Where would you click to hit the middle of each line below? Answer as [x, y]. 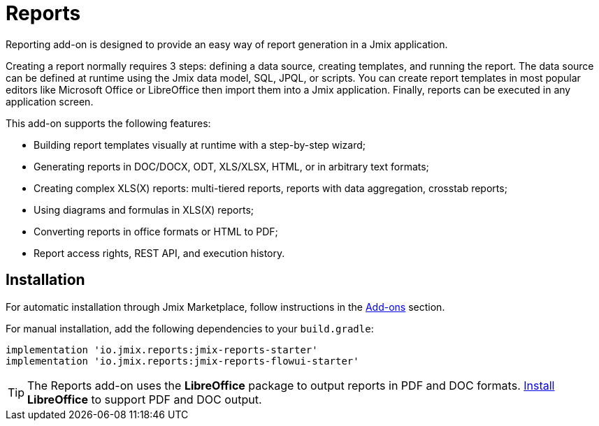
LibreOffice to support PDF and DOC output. [145, 399]
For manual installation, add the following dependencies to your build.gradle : [190, 328]
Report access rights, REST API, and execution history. [159, 253]
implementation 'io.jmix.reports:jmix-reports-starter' [162, 350]
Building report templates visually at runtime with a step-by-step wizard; [200, 145]
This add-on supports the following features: [108, 123]
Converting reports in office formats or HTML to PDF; [156, 231]
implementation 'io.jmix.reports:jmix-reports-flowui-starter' [182, 361]
